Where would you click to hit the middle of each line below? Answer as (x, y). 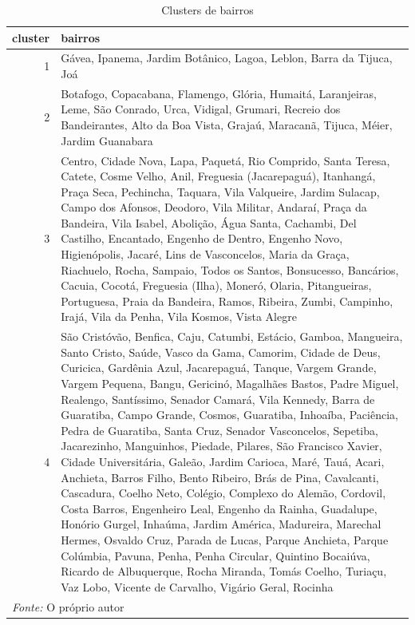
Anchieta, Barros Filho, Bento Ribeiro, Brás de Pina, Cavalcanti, (220, 477)
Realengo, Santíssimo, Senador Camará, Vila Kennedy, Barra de (218, 399)
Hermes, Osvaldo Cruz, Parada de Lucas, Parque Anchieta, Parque (225, 540)
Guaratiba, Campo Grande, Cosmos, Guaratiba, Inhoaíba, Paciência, (229, 415)
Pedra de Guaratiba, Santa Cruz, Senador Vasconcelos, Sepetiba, (219, 430)
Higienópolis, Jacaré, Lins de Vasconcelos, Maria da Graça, (205, 254)
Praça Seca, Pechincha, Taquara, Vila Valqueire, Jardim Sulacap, (220, 191)
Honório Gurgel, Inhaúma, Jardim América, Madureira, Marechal (221, 524)
